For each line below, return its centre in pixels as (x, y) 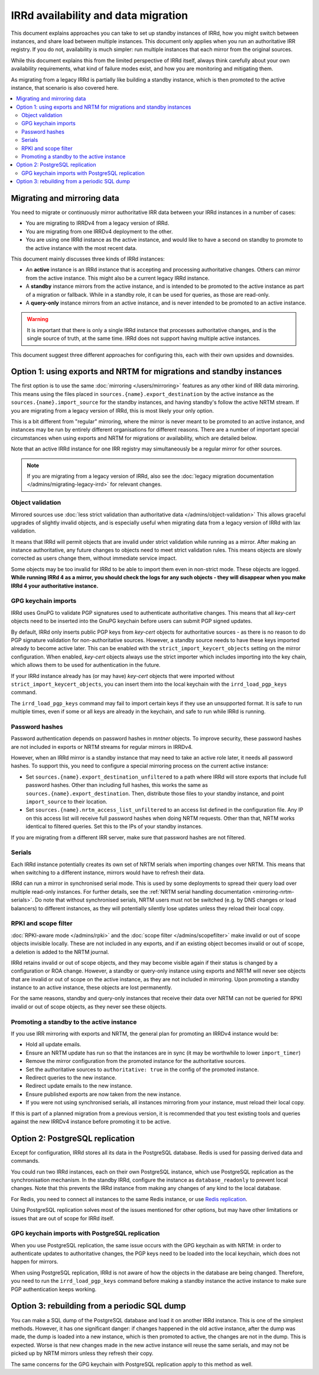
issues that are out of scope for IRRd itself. (63, 1218)
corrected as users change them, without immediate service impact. (94, 558)
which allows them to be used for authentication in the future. (86, 665)
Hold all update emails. (53, 1045)
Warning (38, 319)
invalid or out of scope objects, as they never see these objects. (89, 1006)
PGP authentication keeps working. (54, 1289)
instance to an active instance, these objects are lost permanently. (92, 988)
